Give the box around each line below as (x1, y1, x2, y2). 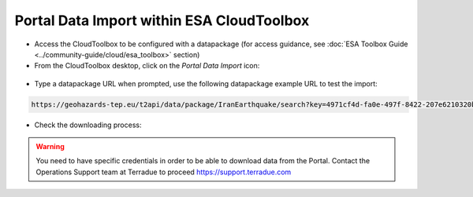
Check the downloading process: (34, 120, 142, 130)
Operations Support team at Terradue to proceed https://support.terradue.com (35, 167, 292, 177)
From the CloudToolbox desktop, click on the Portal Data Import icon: (34, 61, 260, 71)
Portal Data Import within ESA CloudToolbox (14, 12, 310, 29)
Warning (35, 142, 65, 151)
